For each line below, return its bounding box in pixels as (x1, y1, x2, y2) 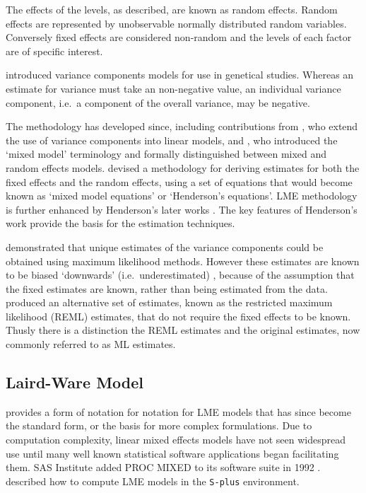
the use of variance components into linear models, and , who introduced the (6, 132, 338, 147)
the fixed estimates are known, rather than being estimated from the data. (6, 281, 328, 296)
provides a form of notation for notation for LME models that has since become (6, 404, 351, 419)
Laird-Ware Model (6, 371, 144, 393)
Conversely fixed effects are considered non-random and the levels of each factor (6, 30, 352, 45)
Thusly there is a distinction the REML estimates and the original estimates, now (6, 323, 360, 337)
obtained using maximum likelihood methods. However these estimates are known (6, 253, 360, 268)
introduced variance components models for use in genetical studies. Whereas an (6, 67, 354, 82)
